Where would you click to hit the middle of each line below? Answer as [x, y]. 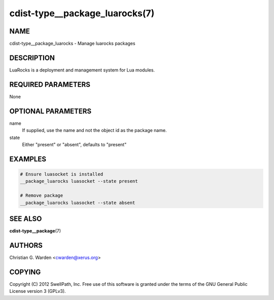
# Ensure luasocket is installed [62, 174]
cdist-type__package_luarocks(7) [82, 13]
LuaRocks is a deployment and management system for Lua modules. [82, 70]
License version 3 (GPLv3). [38, 291]
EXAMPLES [28, 159]
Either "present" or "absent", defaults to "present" [74, 144]
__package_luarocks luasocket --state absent [78, 203]
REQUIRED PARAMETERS [50, 85]
